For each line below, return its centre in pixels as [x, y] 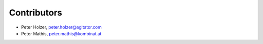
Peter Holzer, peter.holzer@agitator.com [61, 27]
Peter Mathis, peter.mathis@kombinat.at [61, 33]
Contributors [36, 13]
